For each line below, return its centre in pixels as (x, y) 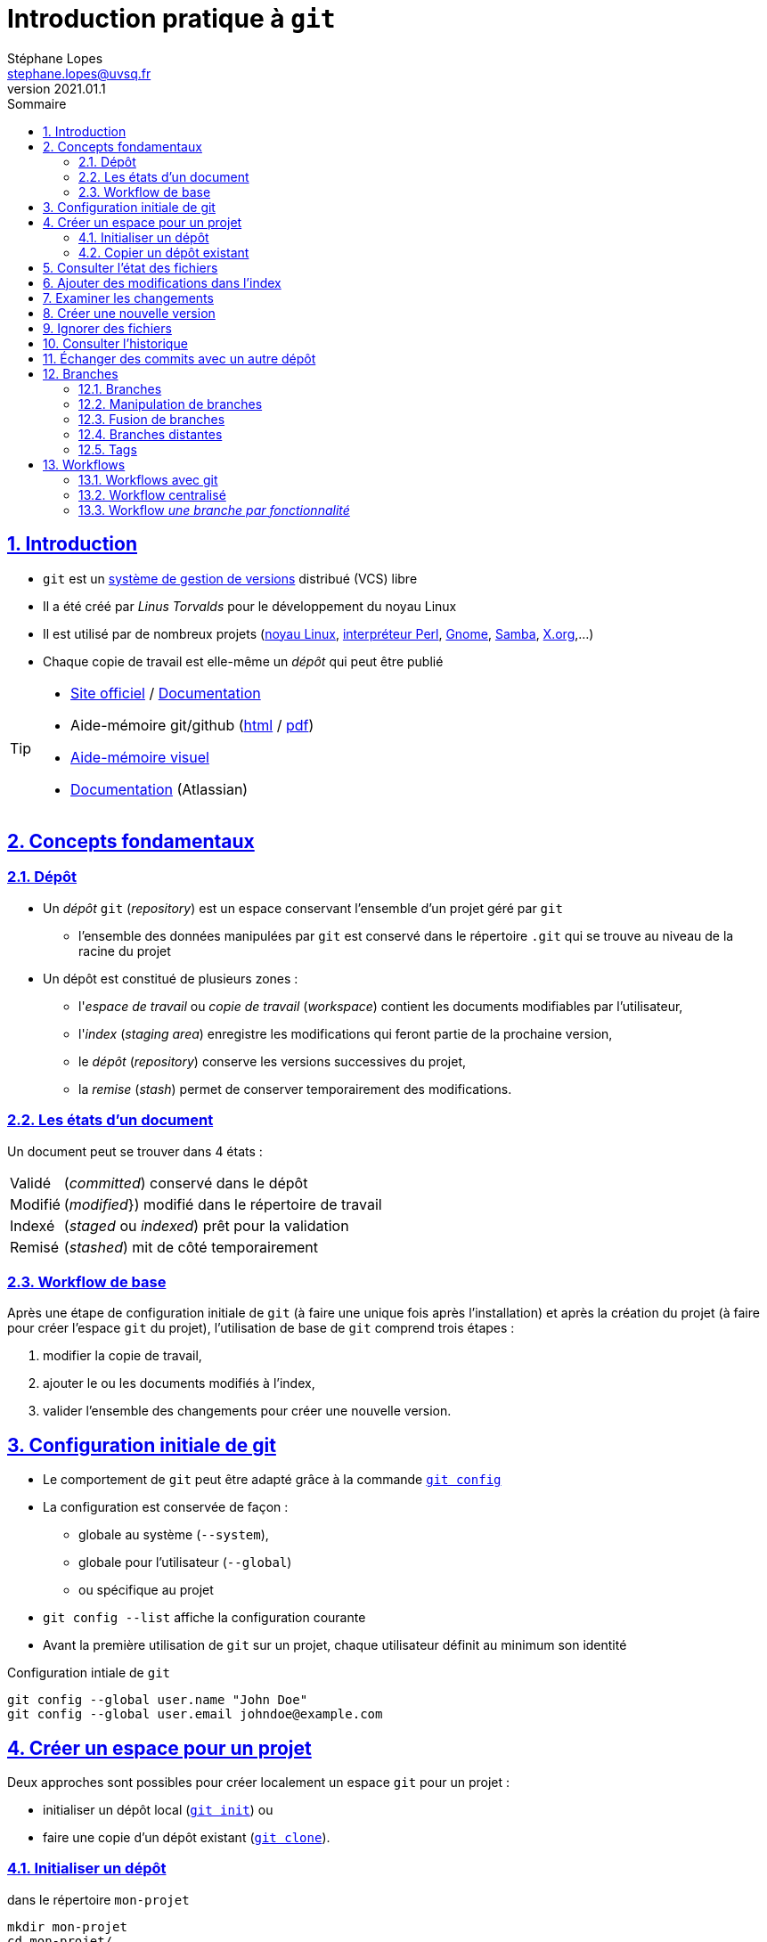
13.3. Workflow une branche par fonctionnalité (214, 510)
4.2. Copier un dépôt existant (164, 252)
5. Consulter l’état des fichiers (131, 267)
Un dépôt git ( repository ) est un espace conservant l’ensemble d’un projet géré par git (303, 908)
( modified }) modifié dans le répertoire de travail (223, 1204)
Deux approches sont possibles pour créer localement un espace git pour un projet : (259, 1782)
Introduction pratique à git (171, 19)
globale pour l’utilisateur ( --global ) (185, 1563)
